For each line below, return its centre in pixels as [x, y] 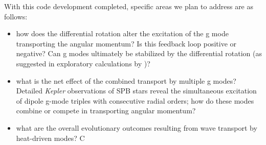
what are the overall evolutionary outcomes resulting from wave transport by [137, 127]
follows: [16, 16]
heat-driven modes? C [50, 138]
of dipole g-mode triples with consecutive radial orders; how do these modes [135, 100]
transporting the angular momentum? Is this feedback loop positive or [126, 43]
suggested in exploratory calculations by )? [83, 63]
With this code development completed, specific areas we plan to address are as [129, 6]
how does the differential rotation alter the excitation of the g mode [122, 33]
